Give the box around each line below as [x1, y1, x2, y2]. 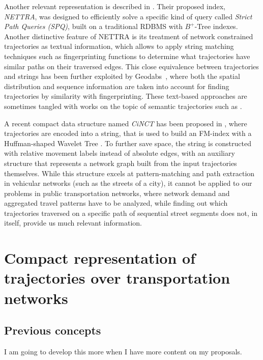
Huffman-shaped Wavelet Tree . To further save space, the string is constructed [4, 137, 251, 148]
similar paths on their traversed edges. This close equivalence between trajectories [4, 61, 259, 71]
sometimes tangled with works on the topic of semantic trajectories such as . [4, 100, 242, 111]
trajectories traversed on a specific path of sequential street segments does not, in [4, 207, 258, 218]
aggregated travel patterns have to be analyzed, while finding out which [4, 198, 228, 208]
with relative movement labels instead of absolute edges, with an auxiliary [4, 148, 235, 158]
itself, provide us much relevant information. [4, 217, 142, 228]
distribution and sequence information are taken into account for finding [4, 80, 229, 91]
